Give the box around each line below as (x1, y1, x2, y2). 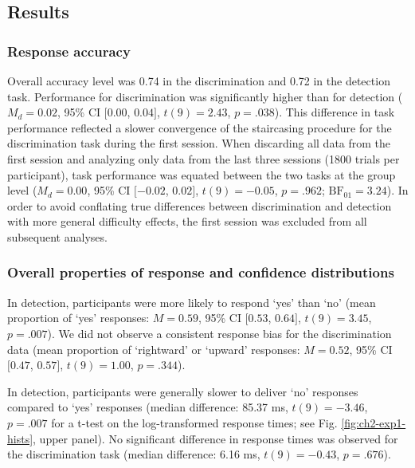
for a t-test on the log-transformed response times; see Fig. (51, 414, 338, 431)
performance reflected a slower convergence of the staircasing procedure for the (7, 119, 392, 136)
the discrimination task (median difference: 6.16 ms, (7, 446, 260, 462)
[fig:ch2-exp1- (341, 414, 406, 431)
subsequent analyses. (7, 228, 108, 245)
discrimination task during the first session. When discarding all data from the (7, 135, 391, 151)
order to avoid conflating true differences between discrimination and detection (7, 197, 392, 214)
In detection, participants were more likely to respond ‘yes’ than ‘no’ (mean (7, 293, 376, 310)
